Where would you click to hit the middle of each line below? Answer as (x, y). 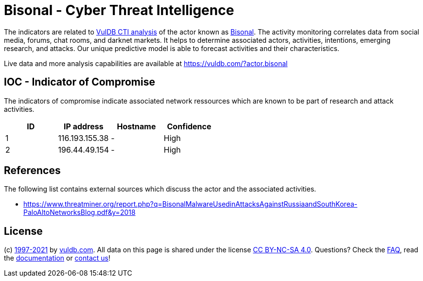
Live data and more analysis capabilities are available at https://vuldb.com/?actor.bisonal (146, 63)
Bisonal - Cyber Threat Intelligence (119, 10)
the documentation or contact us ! (57, 258)
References (32, 171)
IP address (84, 126)
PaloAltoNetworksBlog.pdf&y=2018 (79, 212)
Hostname (136, 126)
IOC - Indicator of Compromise (79, 82)
